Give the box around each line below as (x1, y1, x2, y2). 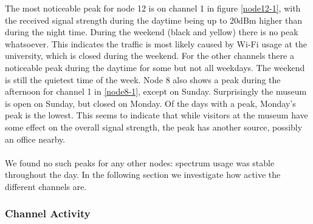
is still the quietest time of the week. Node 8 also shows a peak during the (5, 73, 281, 86)
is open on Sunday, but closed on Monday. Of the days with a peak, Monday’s (5, 97, 296, 109)
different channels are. (5, 180, 87, 192)
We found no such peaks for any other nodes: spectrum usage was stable (5, 156, 275, 169)
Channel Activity (5, 206, 91, 221)
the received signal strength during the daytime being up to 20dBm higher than (5, 13, 302, 26)
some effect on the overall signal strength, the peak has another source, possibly (5, 120, 303, 133)
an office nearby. (5, 132, 66, 145)
